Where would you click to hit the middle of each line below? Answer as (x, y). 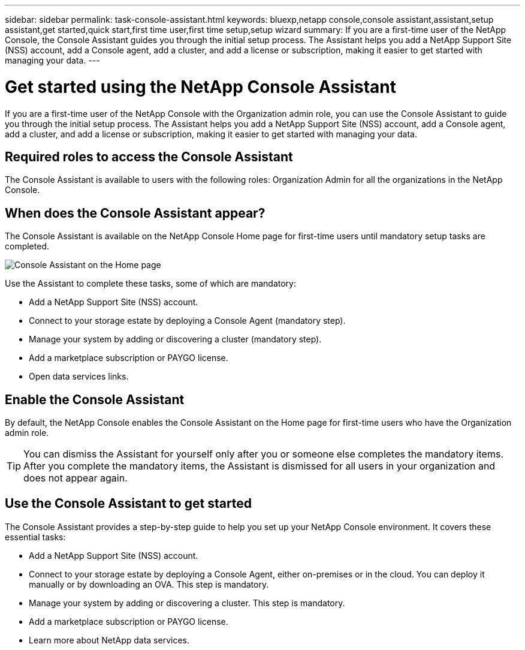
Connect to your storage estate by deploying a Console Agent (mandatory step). (187, 321)
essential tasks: (35, 537)
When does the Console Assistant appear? (135, 213)
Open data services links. (79, 377)
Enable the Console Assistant (95, 399)
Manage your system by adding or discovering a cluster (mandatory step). (175, 339)
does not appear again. (76, 478)
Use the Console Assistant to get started (129, 504)
